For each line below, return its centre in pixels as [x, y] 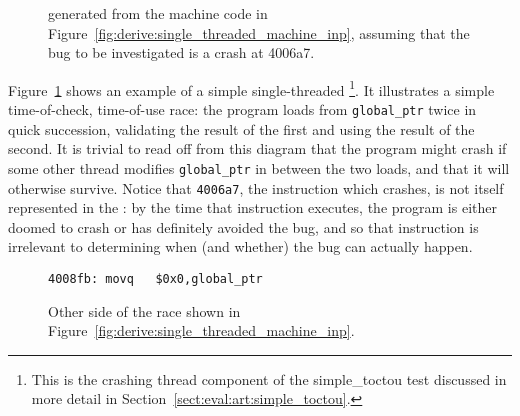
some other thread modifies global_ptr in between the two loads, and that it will [259, 167]
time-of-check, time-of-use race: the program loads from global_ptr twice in [242, 109]
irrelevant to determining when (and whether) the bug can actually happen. [240, 246]
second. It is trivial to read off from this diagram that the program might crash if [257, 148]
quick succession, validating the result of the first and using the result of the [241, 128]
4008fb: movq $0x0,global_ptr [155, 278]
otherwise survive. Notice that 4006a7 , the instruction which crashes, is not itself [256, 187]
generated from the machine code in [158, 13]
